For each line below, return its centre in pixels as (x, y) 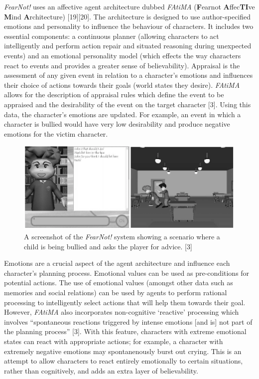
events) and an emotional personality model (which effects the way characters (123, 55)
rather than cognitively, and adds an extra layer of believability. (101, 370)
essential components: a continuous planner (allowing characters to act (112, 36)
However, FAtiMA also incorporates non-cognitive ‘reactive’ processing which (122, 312)
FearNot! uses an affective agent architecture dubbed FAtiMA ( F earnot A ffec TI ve (129, 6)
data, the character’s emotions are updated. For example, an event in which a (123, 114)
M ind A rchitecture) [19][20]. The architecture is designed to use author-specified (128, 16)
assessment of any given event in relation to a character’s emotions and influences (129, 75)
